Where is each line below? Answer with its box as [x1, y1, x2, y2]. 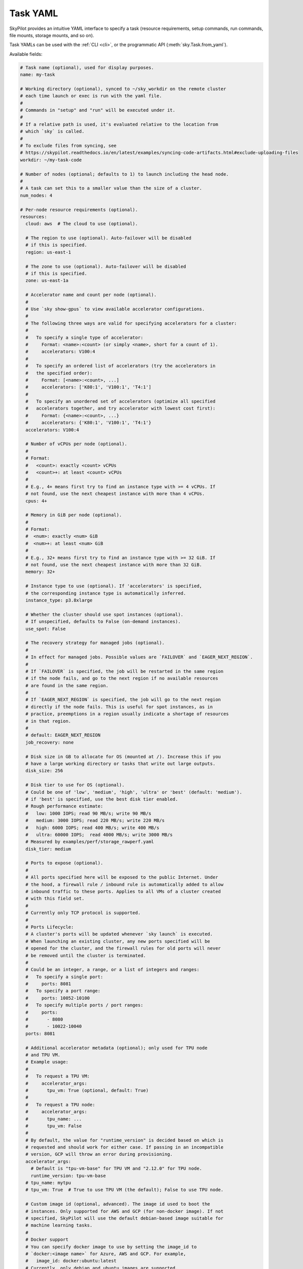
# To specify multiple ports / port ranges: [25, 1003, 144, 1008]
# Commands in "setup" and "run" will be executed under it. [20, 107, 176, 113]
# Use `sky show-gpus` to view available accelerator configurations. [25, 306, 205, 312]
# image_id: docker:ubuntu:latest [25, 1258, 117, 1264]
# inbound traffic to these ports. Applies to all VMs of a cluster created [25, 889, 221, 894]
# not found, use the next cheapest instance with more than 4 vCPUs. [25, 491, 205, 497]
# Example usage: [25, 1059, 69, 1065]
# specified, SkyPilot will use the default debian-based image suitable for [25, 1215, 224, 1221]
